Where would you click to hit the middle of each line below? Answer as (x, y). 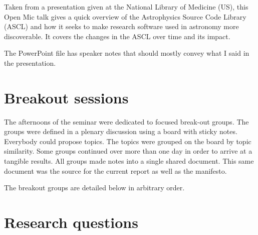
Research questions (71, 222)
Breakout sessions (66, 97)
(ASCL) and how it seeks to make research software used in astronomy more (121, 26)
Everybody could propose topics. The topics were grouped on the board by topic (128, 141)
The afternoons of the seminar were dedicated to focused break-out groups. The (126, 121)
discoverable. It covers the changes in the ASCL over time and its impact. (117, 36)
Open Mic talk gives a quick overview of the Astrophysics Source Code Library (125, 16)
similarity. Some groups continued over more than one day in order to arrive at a (128, 151)
